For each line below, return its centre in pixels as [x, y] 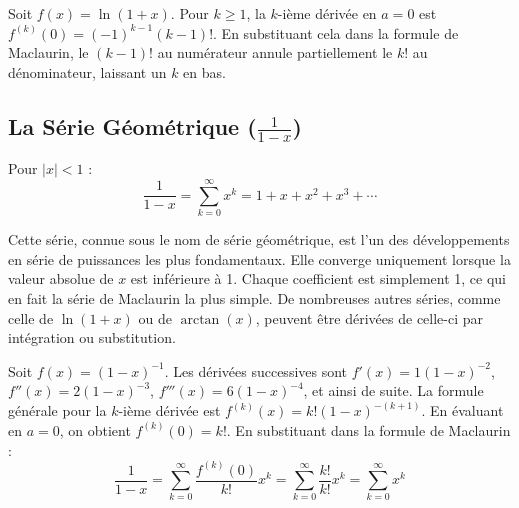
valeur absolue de [61, 278]
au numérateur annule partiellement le [275, 52]
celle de [31, 317]
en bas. [204, 71]
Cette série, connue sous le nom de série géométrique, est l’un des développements [259, 239]
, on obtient [95, 429]
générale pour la [57, 410]
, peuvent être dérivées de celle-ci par [369, 317]
